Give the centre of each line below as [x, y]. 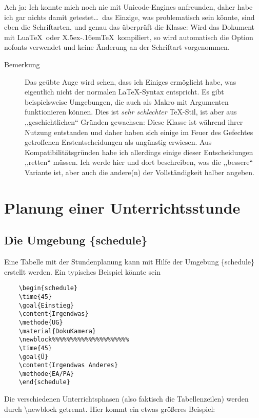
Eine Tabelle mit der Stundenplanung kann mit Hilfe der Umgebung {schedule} [129, 262]
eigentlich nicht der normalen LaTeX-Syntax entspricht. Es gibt [124, 92]
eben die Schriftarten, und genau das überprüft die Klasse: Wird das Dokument [129, 27]
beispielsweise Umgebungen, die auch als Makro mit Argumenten [127, 101]
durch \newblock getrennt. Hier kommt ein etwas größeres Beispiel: [110, 408]
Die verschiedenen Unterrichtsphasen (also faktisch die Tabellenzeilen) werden [126, 399]
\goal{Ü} [33, 357]
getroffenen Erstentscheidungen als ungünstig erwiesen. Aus [118, 142]
